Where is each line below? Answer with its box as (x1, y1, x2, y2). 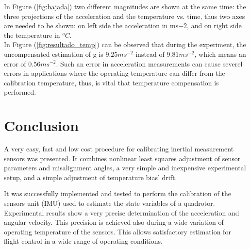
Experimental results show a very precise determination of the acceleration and (4, 207, 239, 217)
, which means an (194, 49, 246, 59)
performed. (4, 87, 36, 97)
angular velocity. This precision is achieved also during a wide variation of (4, 217, 224, 227)
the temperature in (4, 30, 60, 40)
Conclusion (4, 116, 79, 135)
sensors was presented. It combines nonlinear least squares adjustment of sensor (4, 153, 241, 163)
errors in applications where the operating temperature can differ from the (4, 68, 225, 78)
